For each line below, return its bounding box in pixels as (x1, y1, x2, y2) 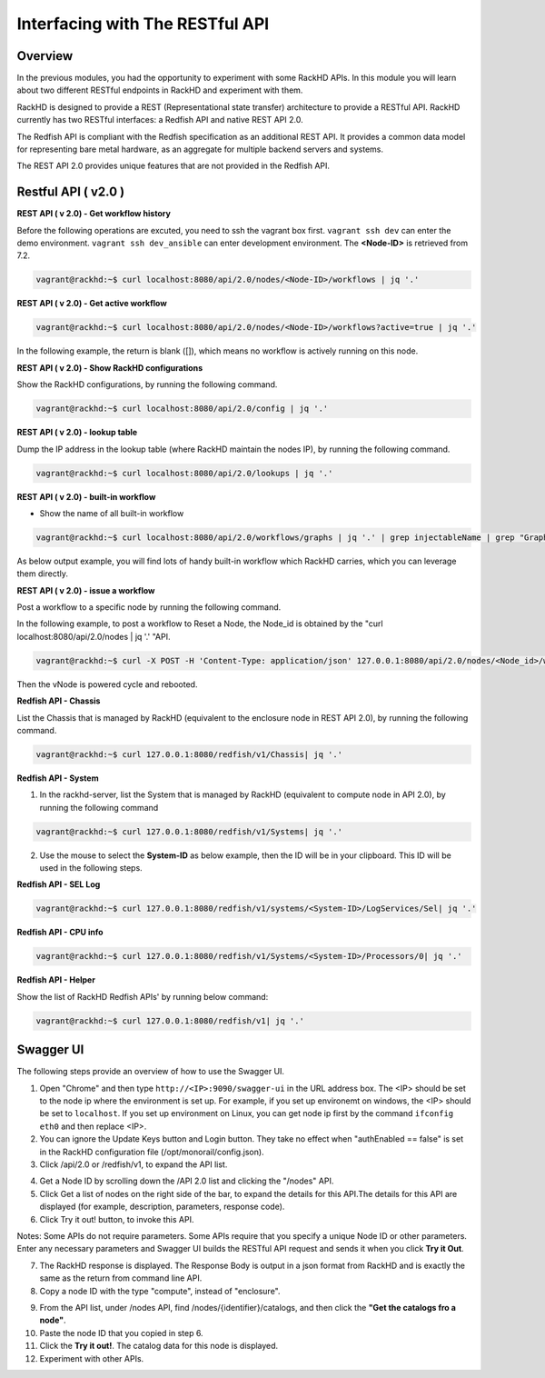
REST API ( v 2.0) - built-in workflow (16, 491, 156, 502)
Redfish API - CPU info (16, 927, 104, 938)
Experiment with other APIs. (39, 1353, 144, 1363)
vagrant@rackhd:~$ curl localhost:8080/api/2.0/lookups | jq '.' (35, 468, 333, 478)
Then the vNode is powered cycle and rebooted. (16, 678, 198, 690)
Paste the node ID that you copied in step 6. (39, 1327, 203, 1338)
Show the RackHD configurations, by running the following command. (16, 379, 278, 390)
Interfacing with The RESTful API (16, 14, 270, 34)
